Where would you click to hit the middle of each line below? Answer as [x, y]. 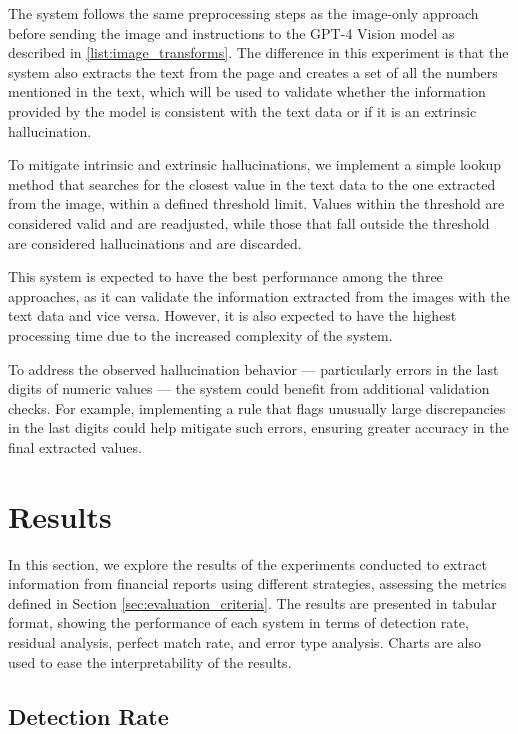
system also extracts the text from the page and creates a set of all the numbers [253, 71]
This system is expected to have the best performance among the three [225, 276]
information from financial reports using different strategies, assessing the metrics [257, 583]
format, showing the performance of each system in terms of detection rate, [238, 622]
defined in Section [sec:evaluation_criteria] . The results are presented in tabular [252, 602]
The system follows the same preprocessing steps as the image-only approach [243, 13]
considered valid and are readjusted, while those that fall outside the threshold [249, 222]
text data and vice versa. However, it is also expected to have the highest [232, 315]
